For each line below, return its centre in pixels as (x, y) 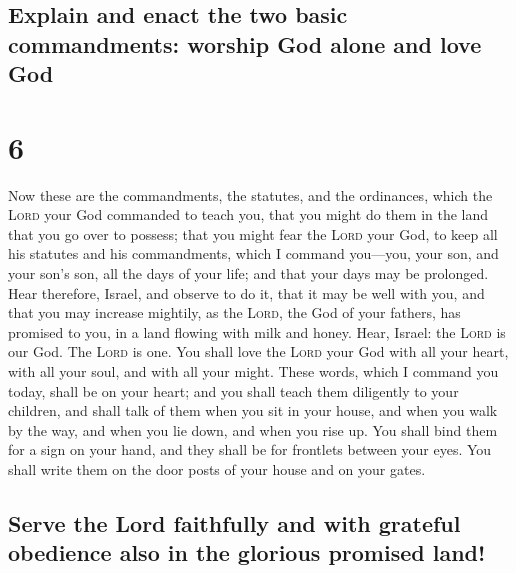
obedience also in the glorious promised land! (247, 552)
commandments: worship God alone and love (245, 43)
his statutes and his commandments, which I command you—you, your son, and (253, 253)
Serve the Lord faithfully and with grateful (234, 522)
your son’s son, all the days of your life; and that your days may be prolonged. (248, 273)
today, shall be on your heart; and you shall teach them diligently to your (233, 390)
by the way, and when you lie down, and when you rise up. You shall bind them (253, 429)
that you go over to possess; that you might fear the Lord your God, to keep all (253, 233)
